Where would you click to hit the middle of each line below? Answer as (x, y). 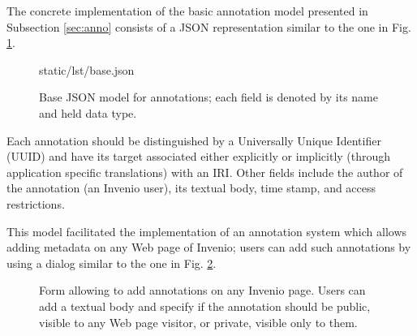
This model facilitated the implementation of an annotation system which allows (207, 231)
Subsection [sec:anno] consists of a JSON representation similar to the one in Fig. (209, 26)
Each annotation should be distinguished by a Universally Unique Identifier (194, 140)
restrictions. (36, 203)
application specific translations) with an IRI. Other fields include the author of (205, 172)
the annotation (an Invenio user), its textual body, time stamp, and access (191, 188)
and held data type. (88, 112)
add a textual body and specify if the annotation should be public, (205, 306)
